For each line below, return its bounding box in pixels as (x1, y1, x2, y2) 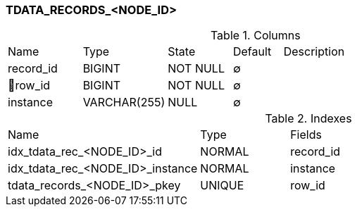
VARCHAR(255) (82, 95, 165, 110)
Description (283, 44, 345, 59)
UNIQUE (200, 178, 244, 193)
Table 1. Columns (210, 28, 301, 43)
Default (232, 44, 272, 59)
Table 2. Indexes (265, 111, 352, 126)
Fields (290, 127, 322, 142)
